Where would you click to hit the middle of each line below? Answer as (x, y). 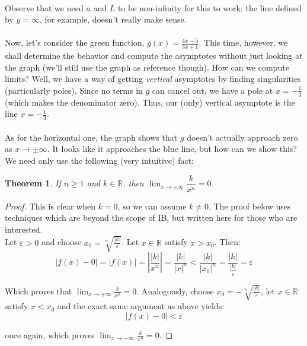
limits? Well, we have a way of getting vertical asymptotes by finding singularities (153, 79)
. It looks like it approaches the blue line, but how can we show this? (172, 149)
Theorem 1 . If (33, 183)
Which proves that (39, 291)
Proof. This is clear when (50, 206)
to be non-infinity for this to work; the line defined (210, 7)
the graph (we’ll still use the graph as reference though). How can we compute (147, 67)
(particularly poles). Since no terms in (74, 90)
